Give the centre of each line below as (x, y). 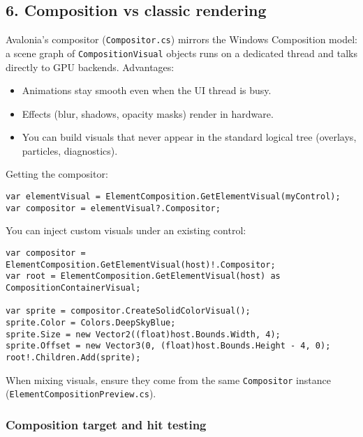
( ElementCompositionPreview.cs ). (81, 393)
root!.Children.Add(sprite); (73, 357)
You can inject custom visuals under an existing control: (126, 230)
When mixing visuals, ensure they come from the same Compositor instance (168, 379)
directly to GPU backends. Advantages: (90, 67)
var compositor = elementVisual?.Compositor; (113, 208)
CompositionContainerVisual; (73, 287)
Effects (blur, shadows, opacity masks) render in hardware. (148, 113)
